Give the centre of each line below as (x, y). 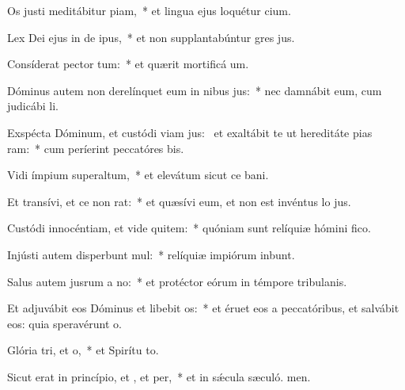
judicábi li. (33, 106)
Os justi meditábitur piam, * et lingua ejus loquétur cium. (149, 10)
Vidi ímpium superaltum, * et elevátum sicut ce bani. (138, 175)
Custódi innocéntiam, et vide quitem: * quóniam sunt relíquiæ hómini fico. (189, 228)
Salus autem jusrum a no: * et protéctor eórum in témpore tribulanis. (177, 281)
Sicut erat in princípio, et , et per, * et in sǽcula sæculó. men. (159, 376)
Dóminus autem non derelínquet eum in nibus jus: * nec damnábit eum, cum (195, 90)
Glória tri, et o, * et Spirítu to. (83, 350)
